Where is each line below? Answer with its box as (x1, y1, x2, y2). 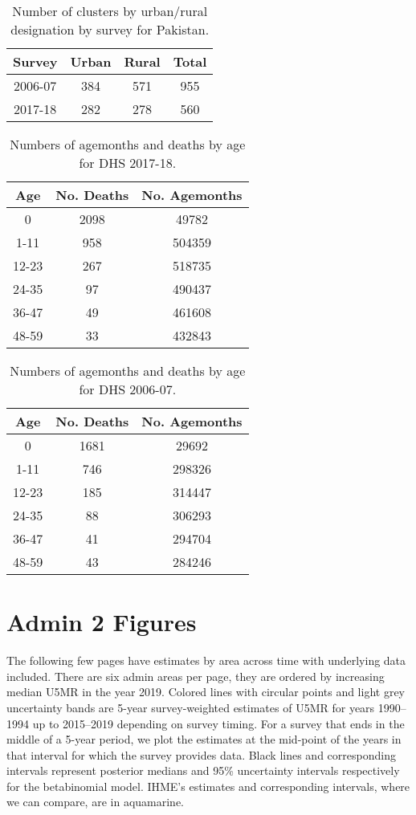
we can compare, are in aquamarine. (6, 793, 184, 810)
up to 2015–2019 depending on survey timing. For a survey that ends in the (32, 715, 405, 731)
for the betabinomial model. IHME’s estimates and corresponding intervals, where (6, 777, 410, 794)
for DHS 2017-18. (79, 153, 177, 172)
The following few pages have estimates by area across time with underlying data (6, 652, 406, 669)
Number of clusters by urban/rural (12, 2, 208, 20)
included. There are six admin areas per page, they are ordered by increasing (6, 667, 385, 684)
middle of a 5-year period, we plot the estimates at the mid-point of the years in (6, 731, 402, 748)
